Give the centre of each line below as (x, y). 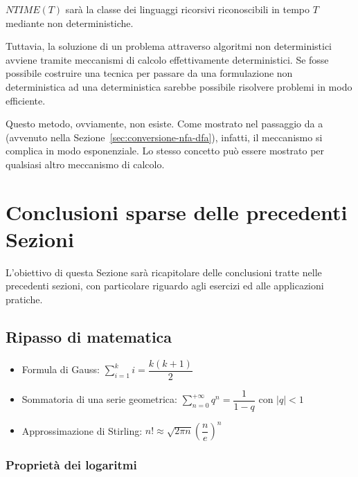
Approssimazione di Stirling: (82, 430)
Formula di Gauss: (61, 369)
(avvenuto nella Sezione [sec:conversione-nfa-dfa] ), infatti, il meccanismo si (164, 137)
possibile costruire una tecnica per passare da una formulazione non (149, 73)
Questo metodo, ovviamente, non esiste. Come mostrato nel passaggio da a (164, 124)
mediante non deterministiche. (70, 22)
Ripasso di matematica (89, 337)
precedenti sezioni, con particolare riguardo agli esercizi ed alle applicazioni (165, 286)
